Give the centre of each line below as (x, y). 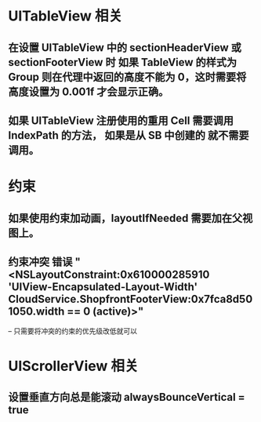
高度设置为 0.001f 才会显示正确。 (89, 91)
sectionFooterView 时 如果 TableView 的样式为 (123, 62)
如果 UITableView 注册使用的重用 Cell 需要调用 (121, 120)
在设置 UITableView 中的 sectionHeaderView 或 (125, 47)
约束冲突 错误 (40, 262)
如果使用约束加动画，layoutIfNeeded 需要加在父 (125, 218)
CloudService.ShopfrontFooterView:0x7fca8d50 (130, 299)
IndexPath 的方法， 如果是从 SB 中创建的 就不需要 (129, 135)
